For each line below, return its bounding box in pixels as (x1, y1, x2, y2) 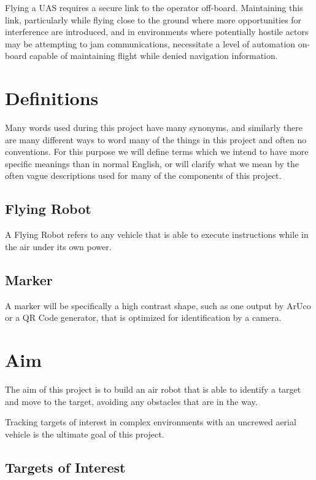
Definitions (5, 85, 99, 111)
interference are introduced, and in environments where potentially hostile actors (5, 25, 309, 38)
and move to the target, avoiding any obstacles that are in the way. (5, 395, 258, 407)
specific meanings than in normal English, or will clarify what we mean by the (5, 157, 299, 170)
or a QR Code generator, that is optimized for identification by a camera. (5, 311, 282, 324)
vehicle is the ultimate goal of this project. (5, 427, 164, 440)
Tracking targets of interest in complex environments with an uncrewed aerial (5, 415, 296, 428)
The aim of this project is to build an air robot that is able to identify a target (5, 382, 301, 395)
